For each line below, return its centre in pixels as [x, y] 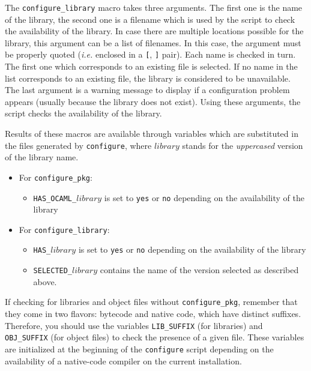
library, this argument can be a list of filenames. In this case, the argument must [153, 42]
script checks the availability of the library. [83, 113]
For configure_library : [64, 229]
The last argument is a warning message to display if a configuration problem [147, 90]
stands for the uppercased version [243, 145]
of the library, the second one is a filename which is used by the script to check [150, 19]
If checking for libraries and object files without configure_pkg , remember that [151, 302]
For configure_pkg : [56, 177]
